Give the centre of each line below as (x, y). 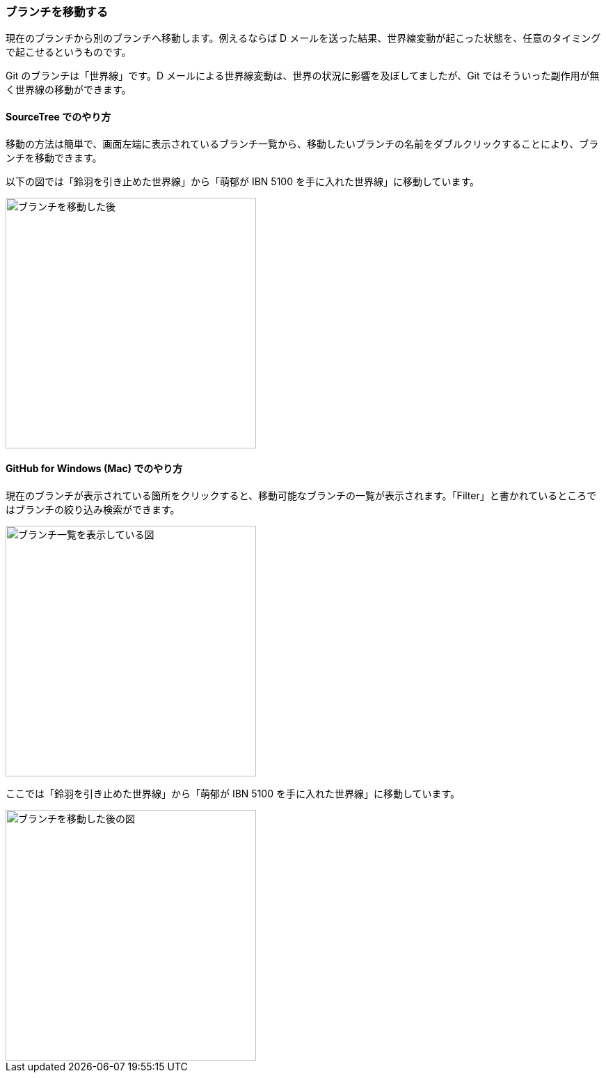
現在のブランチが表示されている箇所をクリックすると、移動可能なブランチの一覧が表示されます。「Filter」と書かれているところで (301, 495)
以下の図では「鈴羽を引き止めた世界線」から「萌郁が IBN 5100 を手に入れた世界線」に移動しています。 (243, 181)
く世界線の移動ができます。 (69, 90)
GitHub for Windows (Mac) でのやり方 (94, 469)
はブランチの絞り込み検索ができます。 (93, 509)
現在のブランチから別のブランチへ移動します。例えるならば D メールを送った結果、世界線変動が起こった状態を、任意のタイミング (303, 38)
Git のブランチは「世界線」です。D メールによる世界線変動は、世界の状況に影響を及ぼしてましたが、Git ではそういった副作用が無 (303, 76)
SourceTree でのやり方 (58, 116)
